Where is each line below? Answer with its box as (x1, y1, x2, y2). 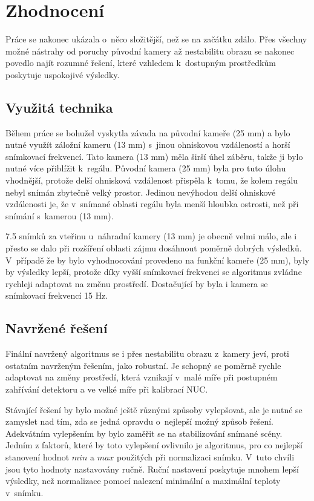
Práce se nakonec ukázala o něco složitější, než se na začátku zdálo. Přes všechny (5, 33, 307, 45)
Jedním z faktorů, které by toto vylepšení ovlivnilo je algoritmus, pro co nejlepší (5, 439, 303, 451)
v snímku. (5, 486, 44, 499)
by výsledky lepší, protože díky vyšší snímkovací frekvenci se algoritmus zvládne (5, 265, 302, 278)
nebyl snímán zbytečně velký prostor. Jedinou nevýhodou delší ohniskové (5, 185, 276, 198)
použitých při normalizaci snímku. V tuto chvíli (117, 450, 295, 463)
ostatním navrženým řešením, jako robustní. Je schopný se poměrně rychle (5, 359, 281, 371)
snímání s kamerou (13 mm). (5, 209, 114, 222)
